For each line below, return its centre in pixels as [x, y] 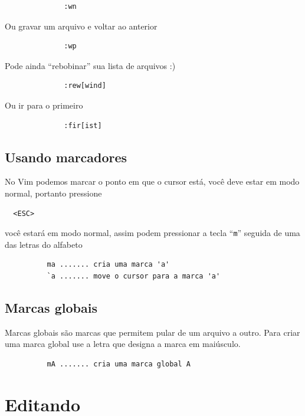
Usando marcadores [66, 157]
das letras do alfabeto [44, 244]
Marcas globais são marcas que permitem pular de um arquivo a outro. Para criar [152, 332]
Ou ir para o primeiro [44, 105]
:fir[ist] [83, 125]
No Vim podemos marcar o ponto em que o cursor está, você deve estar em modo [152, 181]
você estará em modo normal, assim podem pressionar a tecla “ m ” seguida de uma [152, 233]
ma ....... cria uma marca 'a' [108, 265]
